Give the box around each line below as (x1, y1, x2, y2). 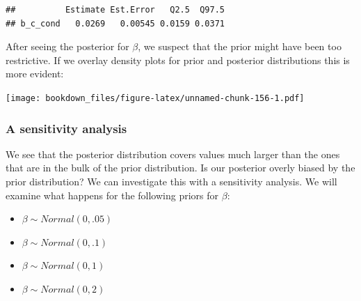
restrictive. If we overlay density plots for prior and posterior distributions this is (6, 52, 350, 67)
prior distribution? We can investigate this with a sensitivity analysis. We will (6, 174, 337, 189)
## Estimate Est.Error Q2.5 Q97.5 (6, 5, 225, 15)
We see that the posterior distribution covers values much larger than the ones (6, 146, 340, 161)
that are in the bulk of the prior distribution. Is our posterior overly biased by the (6, 160, 355, 175)
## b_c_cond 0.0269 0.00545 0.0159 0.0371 (6, 18, 225, 29)
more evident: (6, 66, 64, 81)
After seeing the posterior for (6, 39, 129, 54)
